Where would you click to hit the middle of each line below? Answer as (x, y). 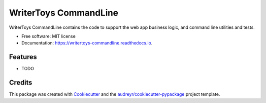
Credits (21, 83)
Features (23, 57)
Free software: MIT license (49, 36)
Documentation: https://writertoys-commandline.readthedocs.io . (87, 43)
